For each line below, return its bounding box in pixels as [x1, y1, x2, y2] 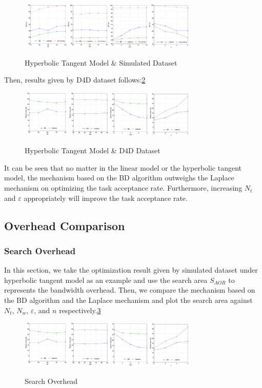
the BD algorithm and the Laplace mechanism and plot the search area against [4, 295, 253, 305]
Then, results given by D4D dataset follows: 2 [4, 74, 146, 85]
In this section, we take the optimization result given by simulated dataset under [4, 264, 258, 275]
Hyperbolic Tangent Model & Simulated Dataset [25, 57, 177, 68]
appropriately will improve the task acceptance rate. [24, 192, 188, 203]
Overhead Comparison [4, 217, 125, 233]
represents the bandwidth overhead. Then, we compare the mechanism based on [4, 284, 255, 295]
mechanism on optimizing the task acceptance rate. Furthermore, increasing [4, 182, 243, 193]
